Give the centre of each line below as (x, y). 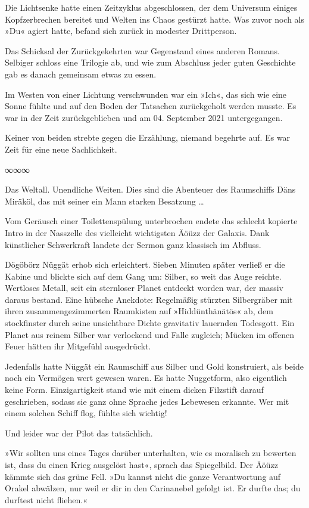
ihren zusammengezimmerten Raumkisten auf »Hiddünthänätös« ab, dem (139, 311)
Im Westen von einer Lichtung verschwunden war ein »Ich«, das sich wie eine (146, 94)
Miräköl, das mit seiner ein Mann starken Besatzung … (104, 201)
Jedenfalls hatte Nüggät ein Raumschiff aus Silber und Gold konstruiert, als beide (154, 366)
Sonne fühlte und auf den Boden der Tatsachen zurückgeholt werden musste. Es (151, 106)
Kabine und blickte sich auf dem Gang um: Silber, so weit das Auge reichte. (143, 276)
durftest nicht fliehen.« (46, 499)
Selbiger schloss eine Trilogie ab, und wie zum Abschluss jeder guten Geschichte (150, 62)
